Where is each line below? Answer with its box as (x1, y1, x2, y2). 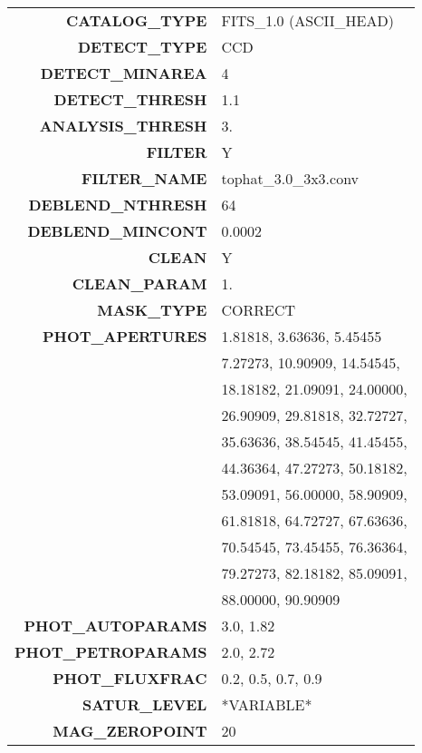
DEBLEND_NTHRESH (28, 194, 207, 215)
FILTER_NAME (81, 168, 207, 189)
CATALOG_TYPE (65, 10, 207, 31)
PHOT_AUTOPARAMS (24, 615, 207, 636)
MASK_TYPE (97, 299, 207, 320)
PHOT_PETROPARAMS (14, 641, 207, 662)
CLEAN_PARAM (72, 273, 207, 294)
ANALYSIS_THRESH (39, 115, 207, 136)
